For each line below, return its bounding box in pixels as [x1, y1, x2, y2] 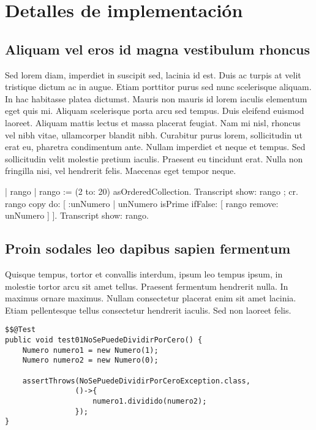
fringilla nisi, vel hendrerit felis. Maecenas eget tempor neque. [5, 164, 236, 177]
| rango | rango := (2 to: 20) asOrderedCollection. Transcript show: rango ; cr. [5, 184, 298, 197]
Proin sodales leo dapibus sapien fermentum [5, 239, 291, 258]
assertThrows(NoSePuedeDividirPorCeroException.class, [22, 376, 250, 385]
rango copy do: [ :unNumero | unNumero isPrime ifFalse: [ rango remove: [5, 197, 279, 209]
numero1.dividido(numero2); [92, 396, 207, 405]
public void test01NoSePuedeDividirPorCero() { [5, 335, 203, 344]
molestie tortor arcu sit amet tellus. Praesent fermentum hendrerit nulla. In [5, 279, 288, 292]
